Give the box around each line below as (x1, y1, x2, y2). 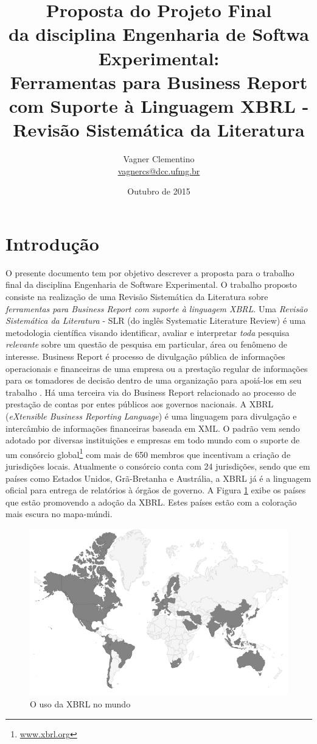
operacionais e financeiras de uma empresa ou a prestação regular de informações (5, 362, 308, 374)
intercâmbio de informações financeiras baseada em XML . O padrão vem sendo (5, 421, 300, 434)
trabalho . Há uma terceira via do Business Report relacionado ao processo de (5, 385, 296, 398)
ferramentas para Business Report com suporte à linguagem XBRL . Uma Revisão (5, 302, 308, 315)
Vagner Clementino (123, 152, 195, 165)
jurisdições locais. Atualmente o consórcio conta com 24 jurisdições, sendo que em (5, 459, 310, 472)
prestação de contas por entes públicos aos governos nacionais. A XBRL (5, 398, 274, 410)
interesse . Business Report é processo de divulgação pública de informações (5, 349, 285, 362)
